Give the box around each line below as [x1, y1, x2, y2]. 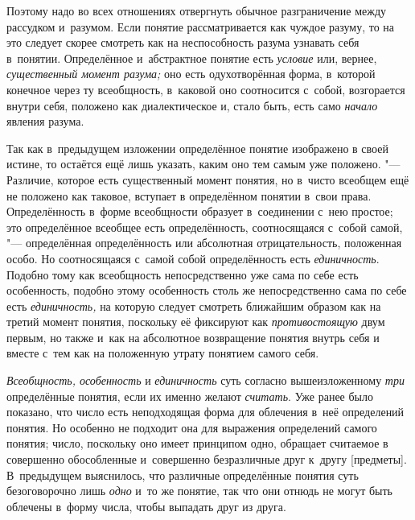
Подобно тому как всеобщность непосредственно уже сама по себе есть [6, 266, 359, 283]
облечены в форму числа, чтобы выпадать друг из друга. [6, 497, 286, 514]
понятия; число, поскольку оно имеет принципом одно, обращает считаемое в [6, 435, 388, 452]
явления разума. [6, 113, 84, 130]
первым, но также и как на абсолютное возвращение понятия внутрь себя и [6, 328, 380, 345]
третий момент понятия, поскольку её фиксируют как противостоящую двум [6, 313, 385, 330]
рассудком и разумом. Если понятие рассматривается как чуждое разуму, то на [6, 18, 395, 35]
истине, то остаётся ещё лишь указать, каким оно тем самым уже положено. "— [6, 155, 401, 172]
